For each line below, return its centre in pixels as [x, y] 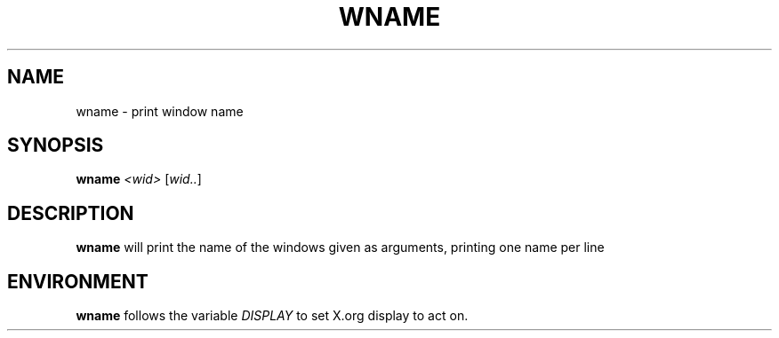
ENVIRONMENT [78, 281]
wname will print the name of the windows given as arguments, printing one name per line [340, 248]
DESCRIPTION [71, 213]
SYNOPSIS [56, 145]
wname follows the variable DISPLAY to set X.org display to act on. [272, 316]
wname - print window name [160, 111]
